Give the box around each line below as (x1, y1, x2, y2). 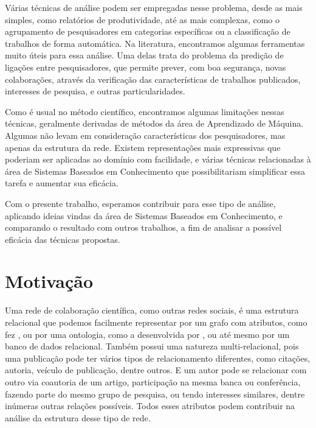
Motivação (5, 268, 94, 293)
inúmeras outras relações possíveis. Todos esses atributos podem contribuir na (5, 399, 295, 412)
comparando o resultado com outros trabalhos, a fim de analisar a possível (5, 221, 282, 234)
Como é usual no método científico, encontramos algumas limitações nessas (5, 105, 284, 118)
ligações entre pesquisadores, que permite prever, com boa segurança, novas (5, 60, 286, 73)
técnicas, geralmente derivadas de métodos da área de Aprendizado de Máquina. (5, 117, 304, 130)
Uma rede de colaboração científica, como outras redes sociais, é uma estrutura (5, 304, 299, 317)
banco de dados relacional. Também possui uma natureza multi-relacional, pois (5, 340, 299, 353)
